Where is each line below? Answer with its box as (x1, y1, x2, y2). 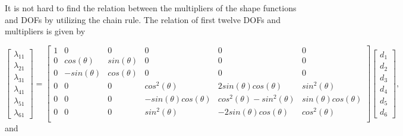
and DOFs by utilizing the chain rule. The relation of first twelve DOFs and (5, 13, 281, 25)
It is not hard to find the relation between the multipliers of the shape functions (5, 2, 297, 14)
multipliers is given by (5, 25, 86, 37)
